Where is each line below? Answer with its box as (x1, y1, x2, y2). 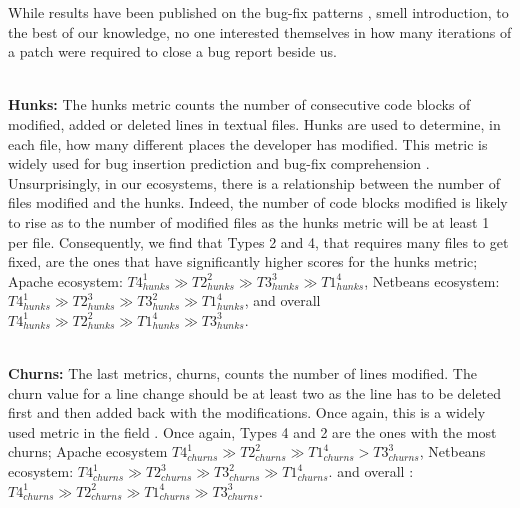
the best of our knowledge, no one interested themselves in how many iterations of (8, 21, 512, 42)
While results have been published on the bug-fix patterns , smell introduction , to (8, 2, 509, 22)
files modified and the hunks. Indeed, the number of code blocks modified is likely (8, 192, 508, 213)
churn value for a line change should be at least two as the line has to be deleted (8, 382, 502, 403)
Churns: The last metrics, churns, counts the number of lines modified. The (8, 363, 477, 384)
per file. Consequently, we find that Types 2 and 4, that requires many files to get (8, 231, 509, 252)
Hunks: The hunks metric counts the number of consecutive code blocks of (8, 94, 471, 115)
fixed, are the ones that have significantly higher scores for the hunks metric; (8, 251, 478, 272)
